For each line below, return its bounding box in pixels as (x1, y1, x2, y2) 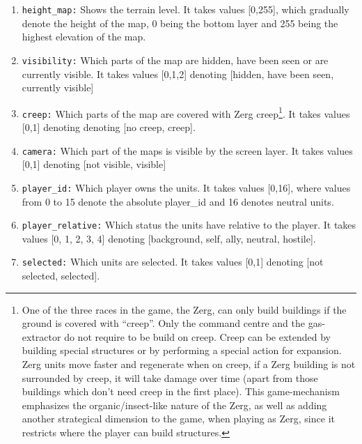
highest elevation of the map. (22, 29, 146, 44)
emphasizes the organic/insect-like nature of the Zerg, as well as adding (22, 397, 327, 412)
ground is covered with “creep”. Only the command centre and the (22, 316, 306, 330)
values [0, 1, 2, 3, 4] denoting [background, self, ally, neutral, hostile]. (22, 231, 316, 245)
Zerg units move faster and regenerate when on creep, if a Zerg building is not (22, 356, 356, 371)
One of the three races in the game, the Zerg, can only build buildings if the (22, 302, 347, 316)
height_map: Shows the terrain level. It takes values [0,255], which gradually (22, 2, 349, 16)
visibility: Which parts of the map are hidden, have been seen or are (22, 52, 329, 67)
